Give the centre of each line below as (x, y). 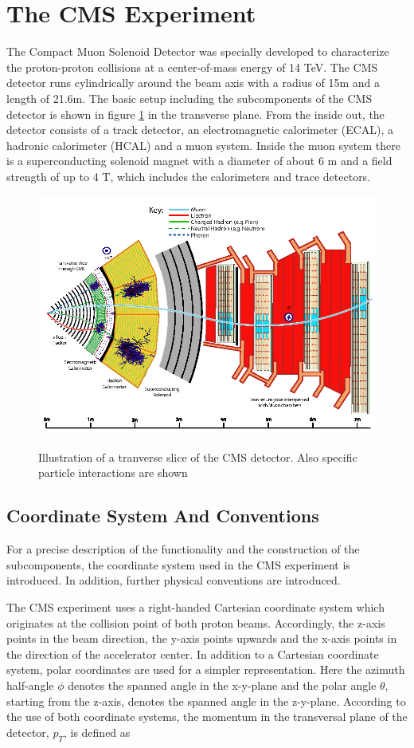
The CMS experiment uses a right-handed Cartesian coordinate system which (195, 607)
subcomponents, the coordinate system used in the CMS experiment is (178, 564)
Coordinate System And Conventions (163, 516)
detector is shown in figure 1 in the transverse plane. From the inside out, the (195, 114)
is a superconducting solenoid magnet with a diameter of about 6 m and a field (199, 161)
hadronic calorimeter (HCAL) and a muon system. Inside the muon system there (203, 145)
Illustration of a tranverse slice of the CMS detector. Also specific (198, 457)
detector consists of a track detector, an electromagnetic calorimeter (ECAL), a (200, 130)
